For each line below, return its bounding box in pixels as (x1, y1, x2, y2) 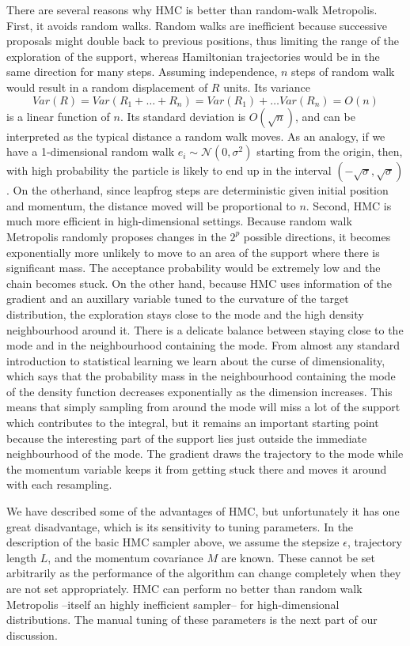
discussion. (6, 626, 58, 643)
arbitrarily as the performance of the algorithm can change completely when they (6, 565, 401, 581)
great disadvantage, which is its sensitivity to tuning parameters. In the (6, 518, 354, 535)
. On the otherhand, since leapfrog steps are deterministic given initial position (6, 182, 389, 198)
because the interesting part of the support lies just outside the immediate (6, 429, 367, 446)
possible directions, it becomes (243, 228, 391, 244)
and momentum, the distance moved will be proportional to (6, 197, 296, 213)
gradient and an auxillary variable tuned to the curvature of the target (6, 290, 349, 307)
